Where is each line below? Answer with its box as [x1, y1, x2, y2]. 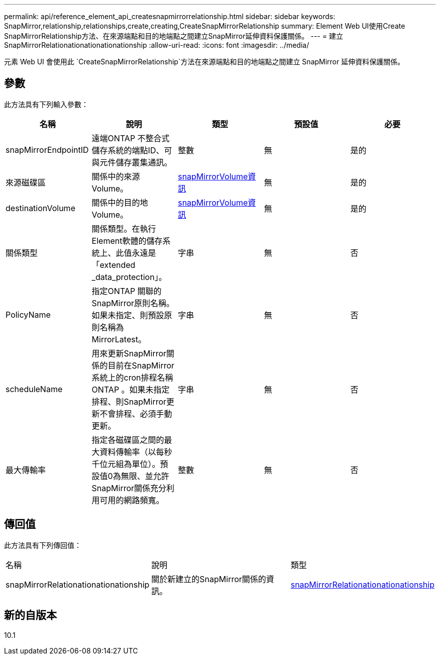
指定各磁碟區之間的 [91, 434, 164, 445]
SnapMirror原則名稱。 [91, 298, 175, 308]
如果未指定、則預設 [91, 310, 164, 320]
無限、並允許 [121, 470, 169, 481]
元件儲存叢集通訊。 [99, 157, 172, 167]
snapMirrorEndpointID [6, 144, 89, 155]
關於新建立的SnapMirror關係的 [151, 574, 266, 584]
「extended [91, 259, 136, 270]
